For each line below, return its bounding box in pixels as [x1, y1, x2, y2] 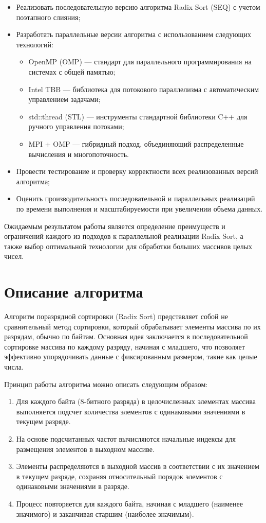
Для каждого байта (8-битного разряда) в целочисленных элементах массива [16, 396, 256, 407]
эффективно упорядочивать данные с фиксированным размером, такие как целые [4, 351, 257, 362]
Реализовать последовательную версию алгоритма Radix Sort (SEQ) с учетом [16, 2, 260, 12]
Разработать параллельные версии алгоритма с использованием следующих [16, 29, 251, 40]
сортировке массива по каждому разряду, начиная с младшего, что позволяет [4, 341, 245, 352]
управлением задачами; [28, 94, 101, 104]
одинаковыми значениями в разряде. [16, 481, 129, 492]
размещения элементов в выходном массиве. [16, 443, 155, 454]
